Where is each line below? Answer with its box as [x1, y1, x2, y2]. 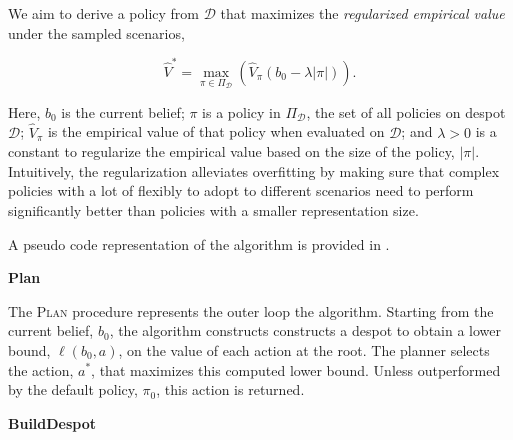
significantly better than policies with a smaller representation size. [8, 199, 419, 220]
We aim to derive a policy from [8, 3, 200, 23]
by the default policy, [8, 379, 138, 400]
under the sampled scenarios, [8, 22, 185, 43]
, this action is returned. [156, 379, 305, 400]
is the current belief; [61, 101, 185, 122]
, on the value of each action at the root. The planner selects [118, 339, 490, 360]
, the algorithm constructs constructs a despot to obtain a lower [109, 320, 501, 341]
